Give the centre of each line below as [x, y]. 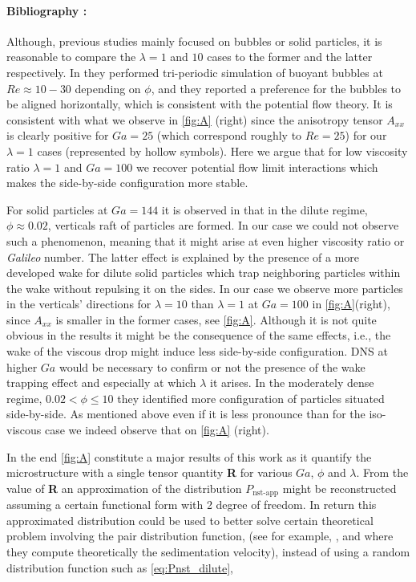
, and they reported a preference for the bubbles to [276, 88]
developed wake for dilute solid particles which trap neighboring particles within [204, 273]
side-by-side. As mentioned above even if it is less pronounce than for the [186, 414]
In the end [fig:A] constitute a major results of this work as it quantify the [189, 456]
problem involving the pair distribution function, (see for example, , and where [200, 536]
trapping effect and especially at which [101, 383]
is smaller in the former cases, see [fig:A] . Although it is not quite [216, 319]
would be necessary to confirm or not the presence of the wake [212, 366]
